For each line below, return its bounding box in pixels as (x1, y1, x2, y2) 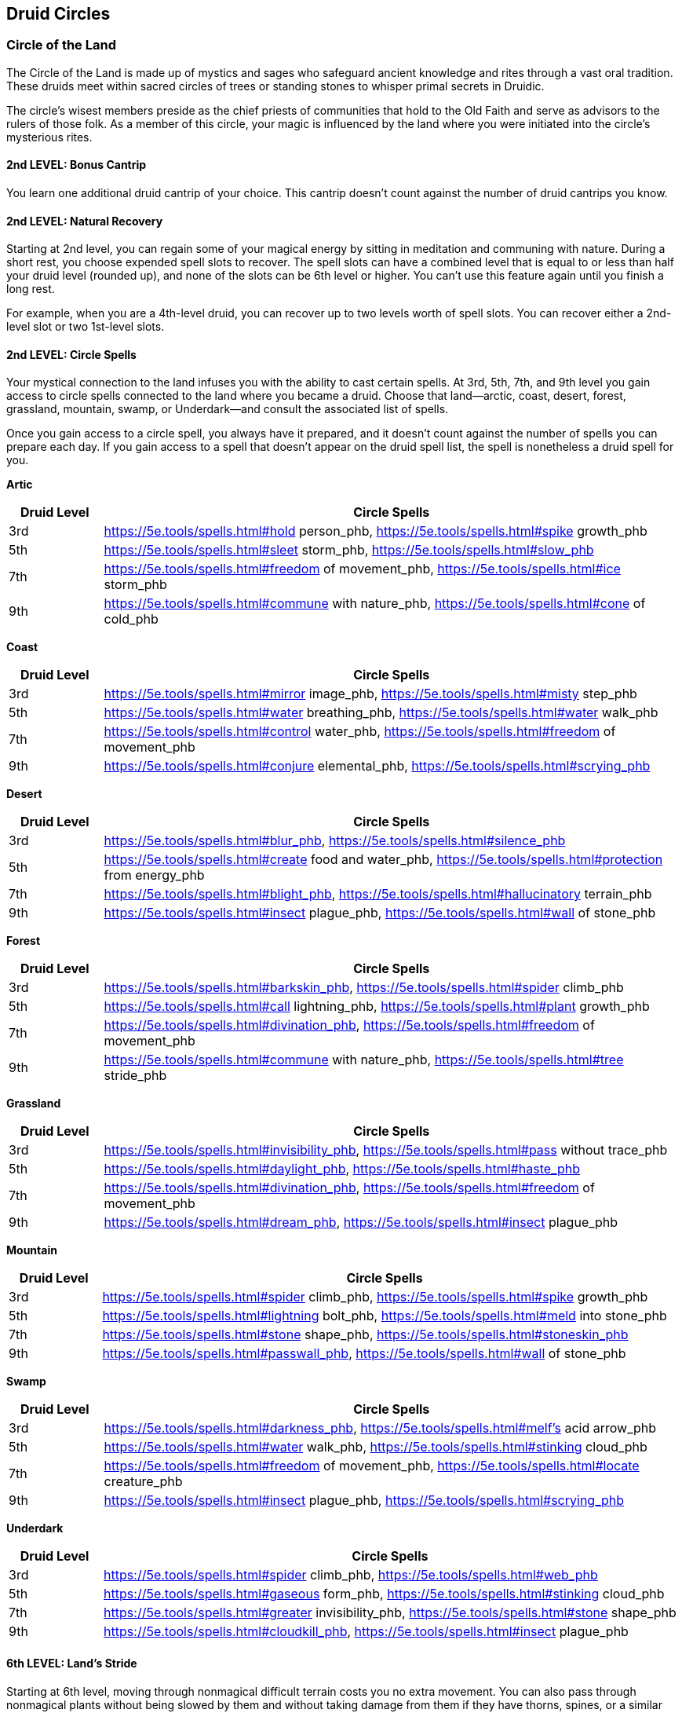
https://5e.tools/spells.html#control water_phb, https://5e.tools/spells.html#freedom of (104, 723, 616, 740)
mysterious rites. (6, 130, 93, 144)
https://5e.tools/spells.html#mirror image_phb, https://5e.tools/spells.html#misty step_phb (104, 686, 637, 702)
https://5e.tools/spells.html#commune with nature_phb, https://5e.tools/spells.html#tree (104, 1052, 624, 1068)
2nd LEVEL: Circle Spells (6, 347, 137, 361)
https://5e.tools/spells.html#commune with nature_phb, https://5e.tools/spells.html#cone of (104, 595, 646, 612)
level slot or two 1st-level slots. (6, 320, 165, 334)
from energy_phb (104, 867, 205, 884)
